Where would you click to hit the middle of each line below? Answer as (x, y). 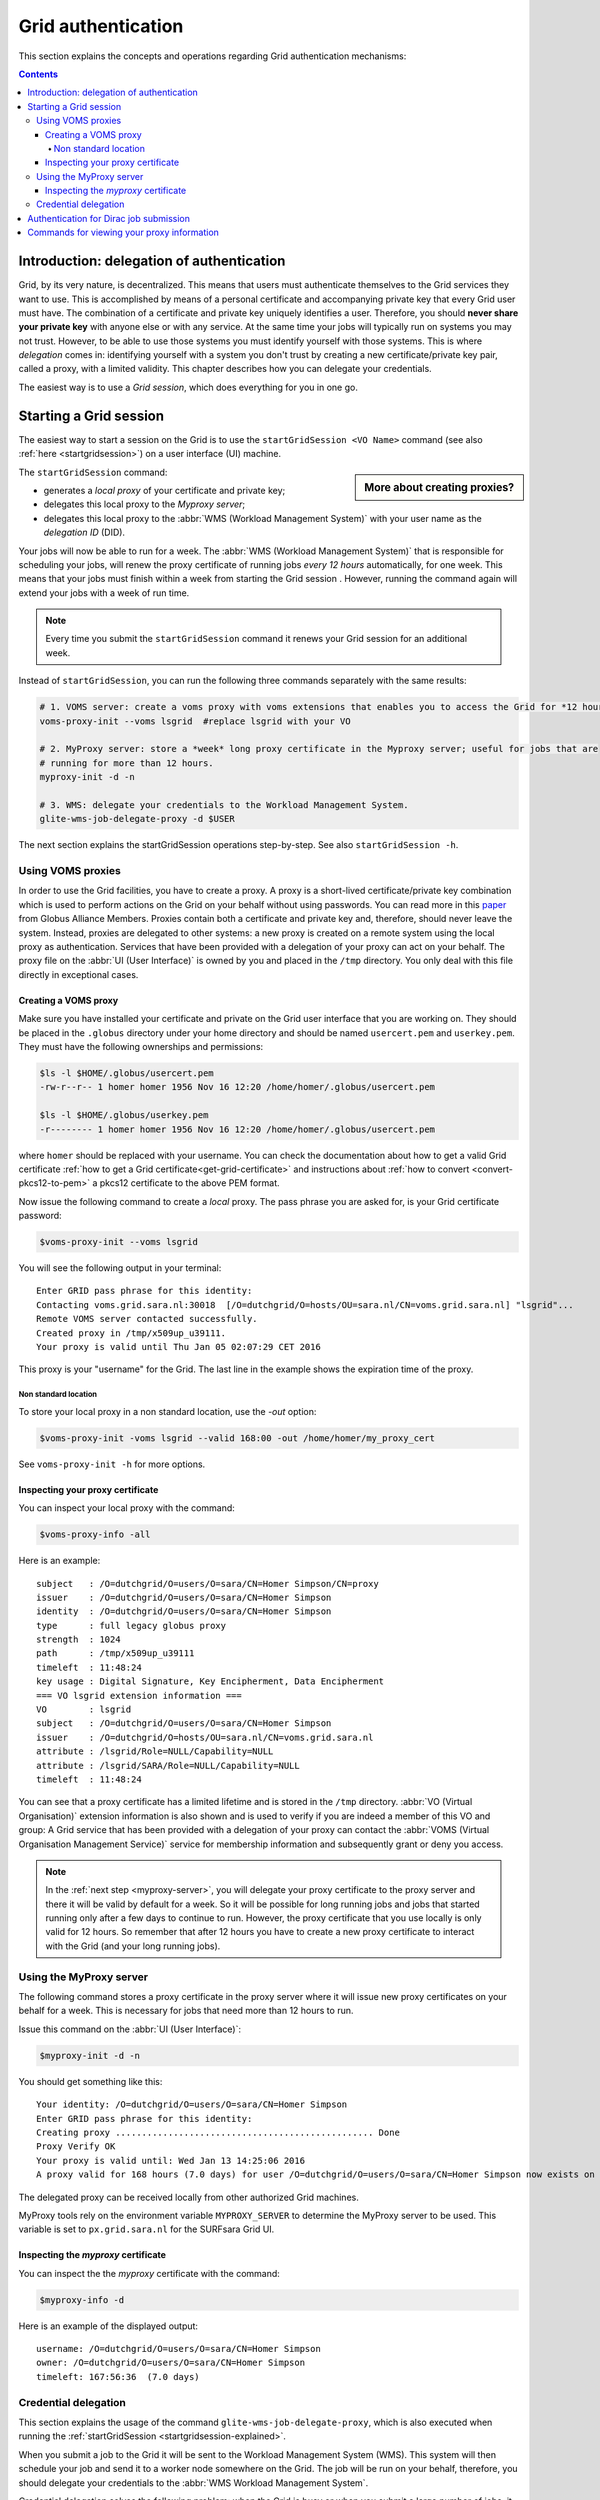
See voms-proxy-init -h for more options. (112, 1464)
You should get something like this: (90, 2081)
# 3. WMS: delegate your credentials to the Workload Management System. (224, 804)
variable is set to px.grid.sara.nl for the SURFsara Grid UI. (146, 2229)
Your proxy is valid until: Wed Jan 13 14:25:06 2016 (170, 2160)
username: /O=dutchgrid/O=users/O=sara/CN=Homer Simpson (179, 2349)
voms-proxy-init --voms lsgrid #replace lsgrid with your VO (195, 721)
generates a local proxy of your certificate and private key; (164, 490)
